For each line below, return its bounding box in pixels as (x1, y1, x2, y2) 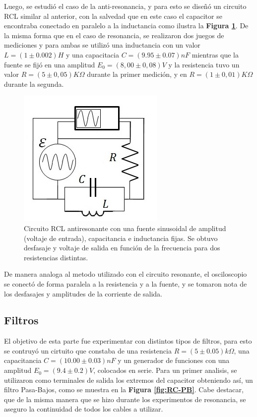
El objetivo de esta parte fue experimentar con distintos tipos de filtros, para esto (4, 336, 252, 346)
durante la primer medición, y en (87, 69, 187, 79)
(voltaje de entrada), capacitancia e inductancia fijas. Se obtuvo (24, 233, 218, 243)
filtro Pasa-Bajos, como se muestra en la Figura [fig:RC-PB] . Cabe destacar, (4, 384, 244, 395)
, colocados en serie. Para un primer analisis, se (93, 365, 237, 375)
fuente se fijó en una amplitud (4, 59, 95, 69)
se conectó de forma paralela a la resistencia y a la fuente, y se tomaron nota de (4, 278, 247, 289)
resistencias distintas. (24, 252, 88, 262)
